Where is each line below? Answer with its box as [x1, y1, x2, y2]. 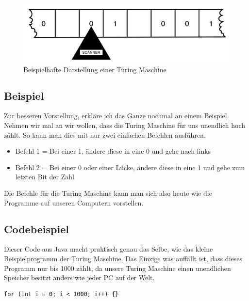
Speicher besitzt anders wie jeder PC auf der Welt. [4, 272, 155, 283]
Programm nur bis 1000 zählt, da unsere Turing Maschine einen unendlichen [4, 263, 231, 273]
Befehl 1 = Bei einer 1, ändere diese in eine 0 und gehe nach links [15, 146, 211, 156]
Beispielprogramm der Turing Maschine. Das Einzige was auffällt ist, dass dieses [4, 253, 243, 263]
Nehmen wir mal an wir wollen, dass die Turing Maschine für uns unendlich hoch [4, 120, 246, 130]
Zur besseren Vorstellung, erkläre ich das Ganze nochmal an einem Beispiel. [4, 111, 229, 121]
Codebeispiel [4, 221, 69, 236]
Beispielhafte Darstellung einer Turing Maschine [23, 64, 166, 74]
